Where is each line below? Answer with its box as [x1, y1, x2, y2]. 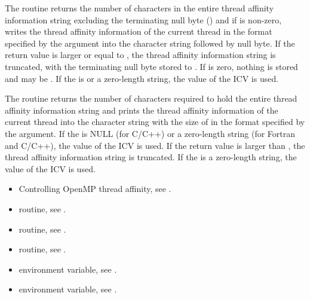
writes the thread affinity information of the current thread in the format [5, 25, 272, 38]
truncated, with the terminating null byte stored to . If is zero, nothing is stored [5, 60, 298, 72]
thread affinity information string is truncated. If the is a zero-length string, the [5, 151, 297, 163]
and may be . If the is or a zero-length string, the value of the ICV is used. [5, 72, 279, 84]
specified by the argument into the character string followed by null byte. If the [5, 36, 295, 49]
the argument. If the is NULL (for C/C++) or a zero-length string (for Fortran [5, 127, 296, 139]
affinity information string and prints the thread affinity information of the [5, 103, 278, 116]
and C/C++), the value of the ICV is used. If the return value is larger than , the [5, 139, 305, 151]
